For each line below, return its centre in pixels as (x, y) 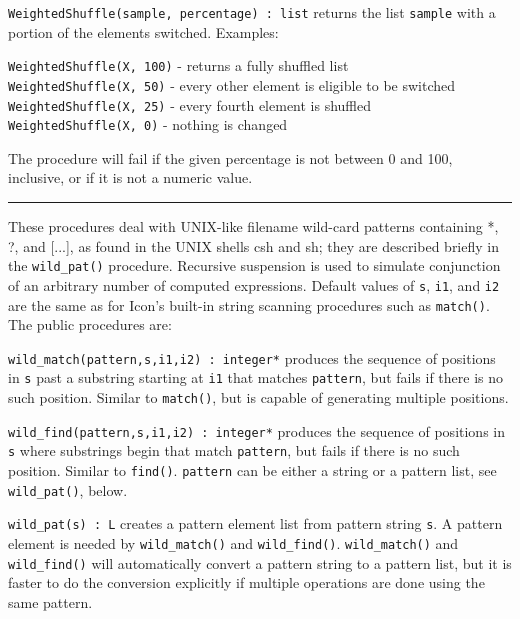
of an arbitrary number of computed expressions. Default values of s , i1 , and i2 (254, 284)
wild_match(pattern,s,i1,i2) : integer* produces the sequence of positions (252, 357)
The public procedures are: (90, 324)
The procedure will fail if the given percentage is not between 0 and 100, (230, 157)
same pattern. (50, 601)
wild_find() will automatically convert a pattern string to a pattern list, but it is (260, 562)
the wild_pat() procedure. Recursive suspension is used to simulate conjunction (254, 265)
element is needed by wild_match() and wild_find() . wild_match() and (233, 543)
